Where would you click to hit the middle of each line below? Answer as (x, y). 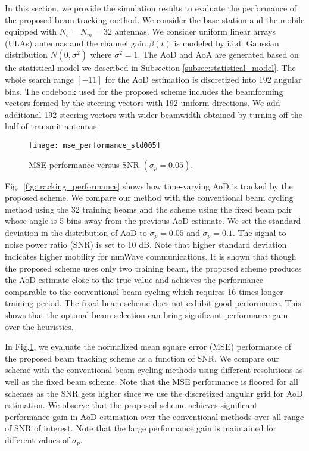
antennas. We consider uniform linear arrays (195, 31)
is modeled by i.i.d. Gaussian (227, 43)
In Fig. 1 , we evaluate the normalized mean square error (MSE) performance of (148, 346)
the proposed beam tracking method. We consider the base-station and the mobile (155, 19)
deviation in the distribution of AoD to (76, 232)
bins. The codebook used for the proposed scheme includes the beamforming (144, 91)
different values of (37, 439)
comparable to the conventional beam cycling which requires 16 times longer (144, 291)
